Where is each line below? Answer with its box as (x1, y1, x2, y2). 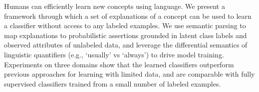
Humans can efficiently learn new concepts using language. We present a (4, 1, 225, 11)
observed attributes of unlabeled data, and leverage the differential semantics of (4, 40, 248, 50)
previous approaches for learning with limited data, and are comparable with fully (4, 69, 255, 79)
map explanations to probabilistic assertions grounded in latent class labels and (4, 30, 247, 40)
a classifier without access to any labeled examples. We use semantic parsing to (4, 20, 246, 31)
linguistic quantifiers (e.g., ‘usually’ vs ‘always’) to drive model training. (4, 49, 224, 59)
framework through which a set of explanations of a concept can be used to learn (4, 10, 252, 21)
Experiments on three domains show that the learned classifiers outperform (4, 59, 234, 69)
